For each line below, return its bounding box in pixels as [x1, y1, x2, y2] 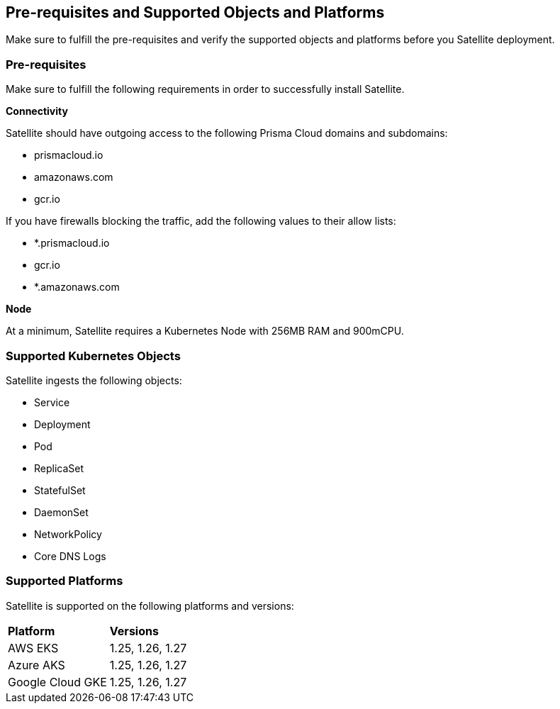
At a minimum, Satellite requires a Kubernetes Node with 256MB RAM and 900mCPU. [6, 325, 404, 337]
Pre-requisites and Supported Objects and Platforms [6, 4, 385, 21]
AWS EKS [8, 640, 59, 655]
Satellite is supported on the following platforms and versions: [6, 599, 294, 612]
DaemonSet [34, 506, 89, 518]
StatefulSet [34, 484, 86, 496]
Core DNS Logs [34, 549, 106, 562]
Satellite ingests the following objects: [6, 374, 182, 386]
